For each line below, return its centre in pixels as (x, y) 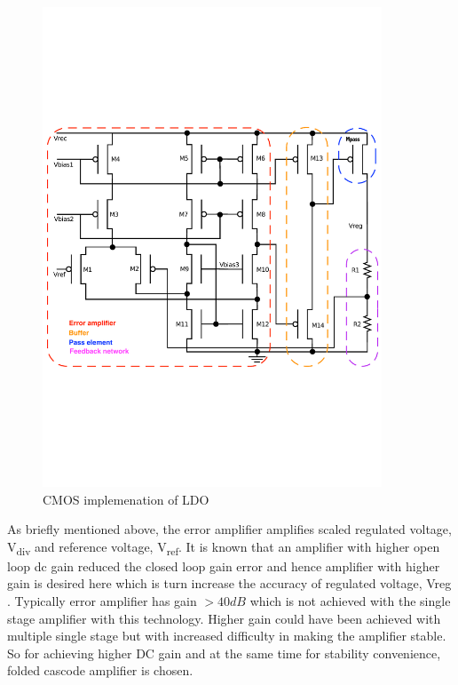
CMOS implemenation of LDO (126, 499)
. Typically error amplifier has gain (102, 601)
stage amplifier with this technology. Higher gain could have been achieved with (224, 618)
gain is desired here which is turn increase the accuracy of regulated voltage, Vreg (229, 583)
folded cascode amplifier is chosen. (100, 670)
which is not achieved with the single (350, 601)
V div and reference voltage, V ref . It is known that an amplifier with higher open (224, 547)
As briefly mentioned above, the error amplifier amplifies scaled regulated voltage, (229, 529)
